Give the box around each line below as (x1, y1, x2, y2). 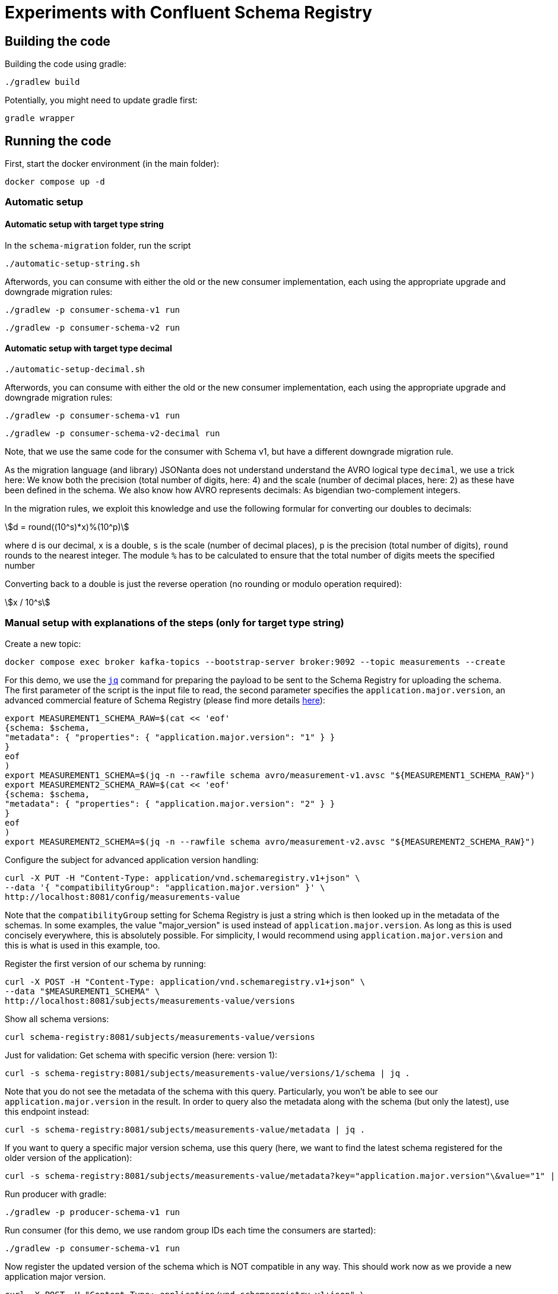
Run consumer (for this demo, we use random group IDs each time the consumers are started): (5, 1225, 376, 1235)
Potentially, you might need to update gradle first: (5, 95, 198, 106)
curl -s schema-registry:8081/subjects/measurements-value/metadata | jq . (5, 1124, 365, 1134)
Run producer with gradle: (5, 1188, 107, 1199)
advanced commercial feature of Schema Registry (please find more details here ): (5, 694, 325, 705)
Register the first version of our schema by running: (5, 958, 207, 969)
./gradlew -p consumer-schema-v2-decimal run (5, 428, 220, 438)
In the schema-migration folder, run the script (5, 240, 191, 250)
